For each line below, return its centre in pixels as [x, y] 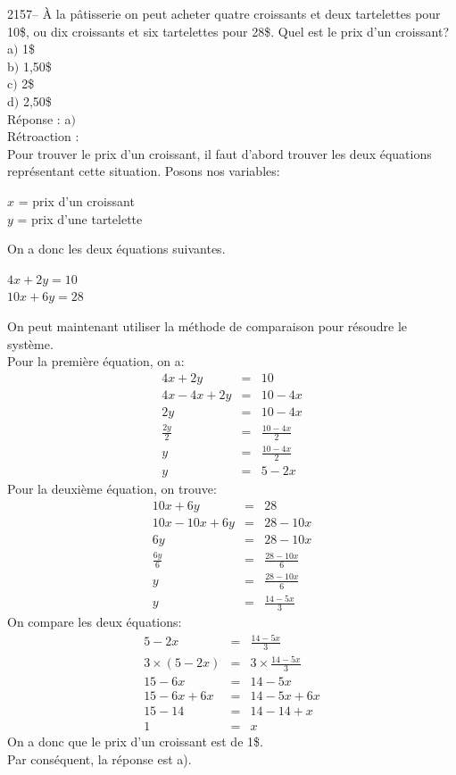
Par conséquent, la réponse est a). [99, 759]
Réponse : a [39, 118]
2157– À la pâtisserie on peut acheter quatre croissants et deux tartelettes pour [224, 13]
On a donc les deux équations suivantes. [116, 249]
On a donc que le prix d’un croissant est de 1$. [135, 742]
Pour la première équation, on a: [96, 361]
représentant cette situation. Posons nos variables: [144, 171]
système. [30, 343]
